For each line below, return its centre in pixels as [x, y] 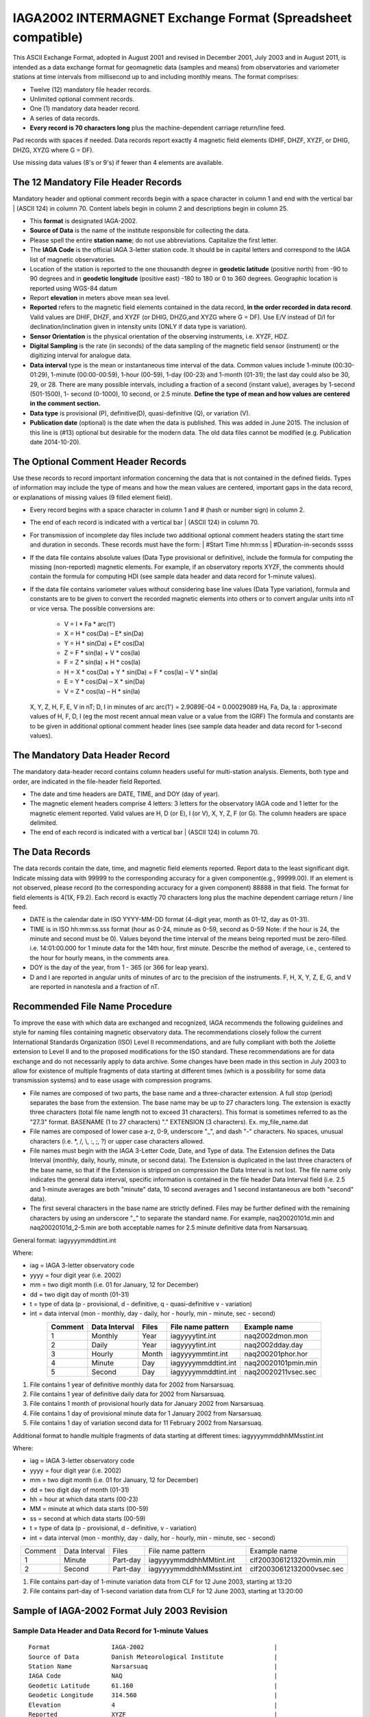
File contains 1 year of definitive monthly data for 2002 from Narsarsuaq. [133, 1385]
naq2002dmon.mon [276, 1336]
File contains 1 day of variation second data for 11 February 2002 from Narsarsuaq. [146, 1423]
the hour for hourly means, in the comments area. [100, 957]
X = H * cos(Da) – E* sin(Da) [104, 634]
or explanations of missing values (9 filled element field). [92, 497]
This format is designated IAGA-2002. [84, 220]
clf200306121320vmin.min [293, 1560]
